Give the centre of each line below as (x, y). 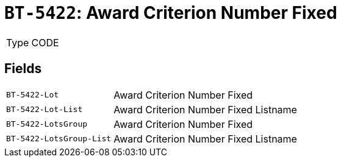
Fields (23, 69)
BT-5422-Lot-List (45, 110)
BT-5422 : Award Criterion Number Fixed (171, 13)
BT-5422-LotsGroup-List (59, 139)
